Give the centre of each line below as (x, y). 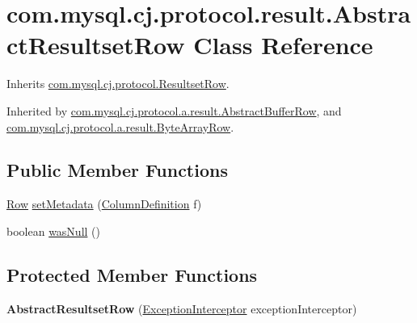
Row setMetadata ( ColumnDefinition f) (104, 204)
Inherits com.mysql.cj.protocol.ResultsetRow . (118, 84)
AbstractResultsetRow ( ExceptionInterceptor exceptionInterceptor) (182, 308)
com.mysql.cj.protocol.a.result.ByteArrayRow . (120, 126)
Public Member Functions (117, 170)
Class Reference (283, 45)
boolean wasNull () (53, 231)
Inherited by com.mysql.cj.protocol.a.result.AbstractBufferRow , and (174, 110)
